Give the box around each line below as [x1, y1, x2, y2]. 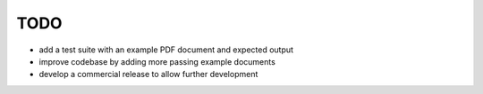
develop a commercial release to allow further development [38, 69, 258, 80]
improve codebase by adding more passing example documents [38, 56, 276, 67]
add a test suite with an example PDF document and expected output [38, 44, 294, 55]
